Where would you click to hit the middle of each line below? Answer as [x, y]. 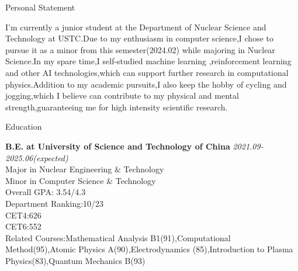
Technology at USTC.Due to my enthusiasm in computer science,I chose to [139, 38]
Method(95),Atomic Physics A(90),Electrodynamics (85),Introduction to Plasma [149, 249]
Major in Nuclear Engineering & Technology [85, 169]
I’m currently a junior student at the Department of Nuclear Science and [136, 27]
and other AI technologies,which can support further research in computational [147, 72]
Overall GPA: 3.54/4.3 [46, 192]
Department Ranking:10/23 [55, 203]
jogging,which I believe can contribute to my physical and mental [122, 95]
